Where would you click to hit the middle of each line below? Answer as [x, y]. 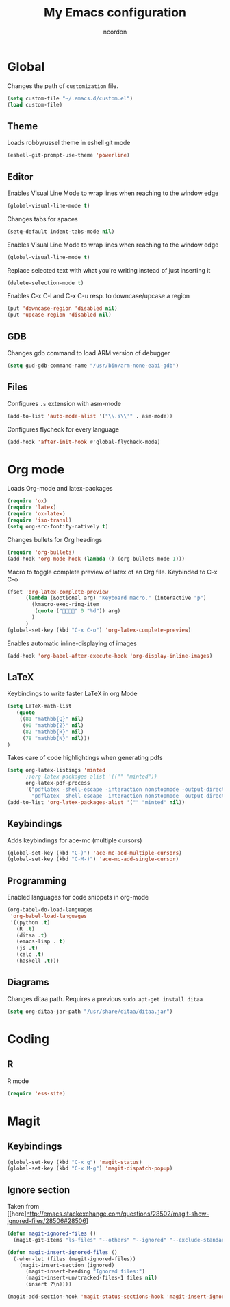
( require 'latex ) [32, 507]
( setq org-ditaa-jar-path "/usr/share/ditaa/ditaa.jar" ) [90, 1012]
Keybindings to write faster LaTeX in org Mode [73, 694]
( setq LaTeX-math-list [39, 706]
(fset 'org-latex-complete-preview [58, 592]
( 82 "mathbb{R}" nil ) [53, 732]
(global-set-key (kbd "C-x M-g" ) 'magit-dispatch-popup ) [90, 1169]
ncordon [115, 32]
